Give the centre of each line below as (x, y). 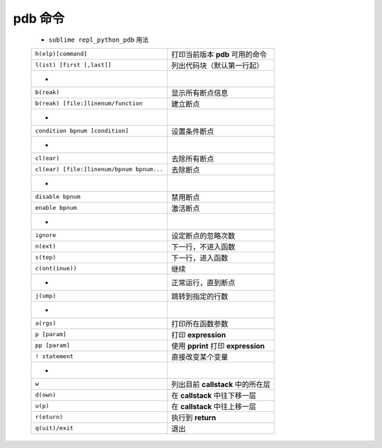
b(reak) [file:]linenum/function (89, 104)
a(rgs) (46, 323)
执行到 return (193, 418)
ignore (46, 235)
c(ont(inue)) (56, 269)
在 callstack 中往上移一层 (214, 406)
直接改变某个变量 (199, 357)
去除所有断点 (192, 159)
